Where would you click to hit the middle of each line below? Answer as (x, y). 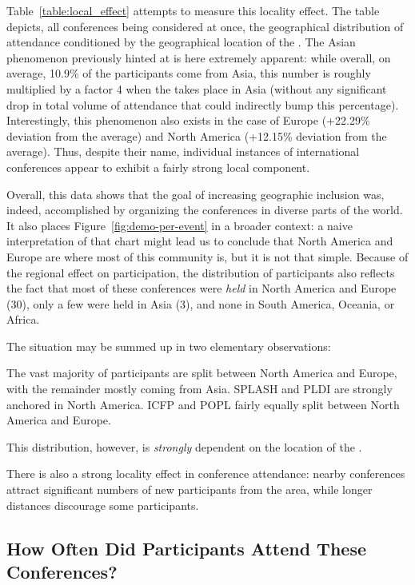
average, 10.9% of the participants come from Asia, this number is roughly (189, 73)
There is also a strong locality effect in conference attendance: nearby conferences (206, 474)
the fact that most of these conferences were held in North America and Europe (202, 288)
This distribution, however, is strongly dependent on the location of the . (184, 446)
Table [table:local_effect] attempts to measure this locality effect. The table (193, 10)
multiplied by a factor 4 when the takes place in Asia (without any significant (197, 88)
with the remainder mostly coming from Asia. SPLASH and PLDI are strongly (200, 389)
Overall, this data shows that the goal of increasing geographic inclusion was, (196, 194)
